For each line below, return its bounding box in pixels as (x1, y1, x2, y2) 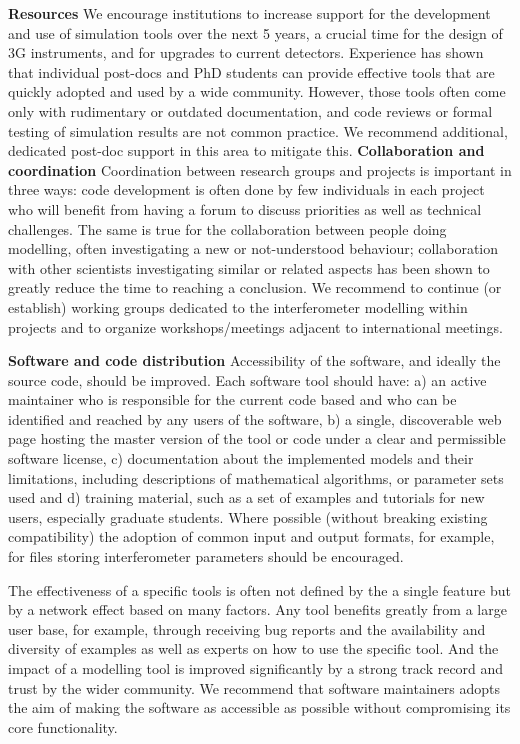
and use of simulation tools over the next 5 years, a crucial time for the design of (8, 22, 503, 43)
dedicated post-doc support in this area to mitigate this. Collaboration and (8, 140, 485, 161)
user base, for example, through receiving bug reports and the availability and (8, 618, 486, 639)
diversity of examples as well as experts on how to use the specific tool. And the (8, 638, 499, 659)
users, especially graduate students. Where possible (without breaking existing (8, 506, 488, 527)
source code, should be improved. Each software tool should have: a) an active (8, 369, 487, 390)
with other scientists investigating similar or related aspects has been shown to (8, 257, 490, 278)
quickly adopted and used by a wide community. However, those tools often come (8, 81, 506, 102)
